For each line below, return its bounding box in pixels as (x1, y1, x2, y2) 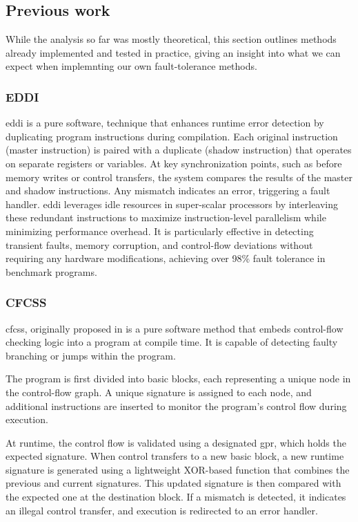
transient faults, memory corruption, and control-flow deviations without (6, 237, 313, 252)
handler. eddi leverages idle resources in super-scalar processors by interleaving (6, 196, 339, 211)
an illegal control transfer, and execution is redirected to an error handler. (6, 503, 318, 517)
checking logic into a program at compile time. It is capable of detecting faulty (6, 335, 338, 349)
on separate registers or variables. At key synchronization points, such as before (6, 156, 342, 170)
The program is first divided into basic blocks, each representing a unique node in (6, 371, 351, 386)
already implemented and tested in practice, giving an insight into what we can (6, 45, 341, 59)
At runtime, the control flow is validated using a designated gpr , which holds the (6, 435, 346, 449)
